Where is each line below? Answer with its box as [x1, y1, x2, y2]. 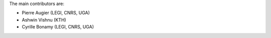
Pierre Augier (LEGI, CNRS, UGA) [22, 10, 90, 16]
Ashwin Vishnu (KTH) [22, 16, 66, 22]
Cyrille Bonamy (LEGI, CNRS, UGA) [22, 24, 94, 30]
